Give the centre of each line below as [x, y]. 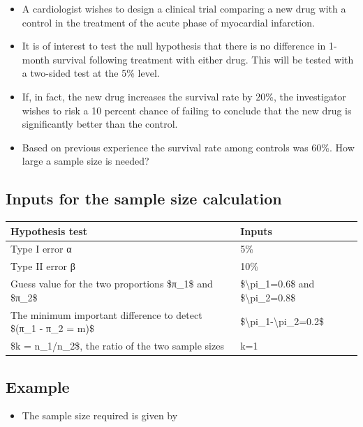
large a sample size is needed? [86, 161]
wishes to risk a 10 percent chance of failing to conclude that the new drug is [187, 110]
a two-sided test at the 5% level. [91, 73]
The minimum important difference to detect [106, 314]
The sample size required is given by [100, 415]
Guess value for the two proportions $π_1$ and [112, 284]
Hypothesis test [49, 231]
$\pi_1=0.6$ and [277, 284]
